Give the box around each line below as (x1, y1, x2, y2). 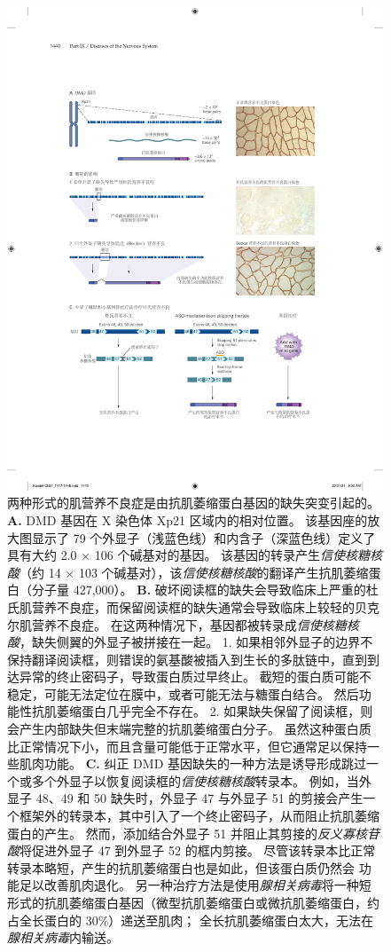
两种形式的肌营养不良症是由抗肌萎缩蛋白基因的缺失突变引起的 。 (7, 493, 379, 512)
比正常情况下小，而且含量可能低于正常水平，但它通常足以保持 (7, 736, 367, 755)
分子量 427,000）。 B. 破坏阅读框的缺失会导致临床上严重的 (31, 580, 366, 599)
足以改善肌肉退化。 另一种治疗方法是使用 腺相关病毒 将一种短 (19, 876, 371, 894)
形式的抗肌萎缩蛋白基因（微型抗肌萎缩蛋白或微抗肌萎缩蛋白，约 (7, 893, 379, 911)
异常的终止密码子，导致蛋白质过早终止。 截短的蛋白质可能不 (19, 667, 371, 686)
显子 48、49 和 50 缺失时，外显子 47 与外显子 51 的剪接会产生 (7, 789, 364, 807)
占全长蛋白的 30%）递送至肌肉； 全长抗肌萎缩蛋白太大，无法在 (7, 910, 373, 929)
